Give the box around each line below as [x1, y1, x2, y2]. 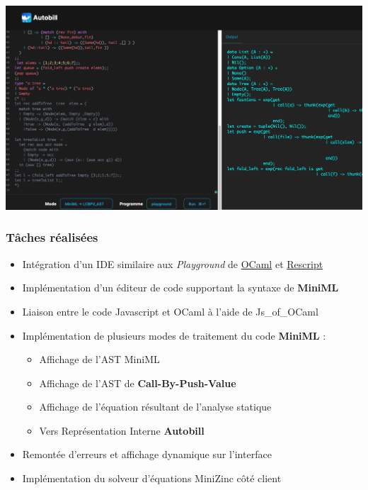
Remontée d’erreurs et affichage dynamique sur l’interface [22, 447, 272, 462]
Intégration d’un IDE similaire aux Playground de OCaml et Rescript [22, 256, 323, 271]
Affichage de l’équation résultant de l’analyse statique [39, 399, 272, 414]
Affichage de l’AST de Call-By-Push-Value [39, 375, 236, 390]
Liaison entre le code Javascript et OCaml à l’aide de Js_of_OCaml [22, 304, 318, 318]
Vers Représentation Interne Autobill [39, 423, 205, 438]
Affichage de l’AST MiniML [39, 352, 160, 367]
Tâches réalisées [6, 228, 98, 246]
